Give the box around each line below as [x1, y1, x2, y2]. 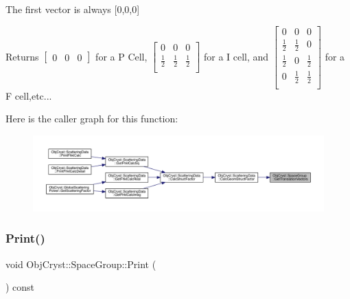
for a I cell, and [203, 49, 269, 63]
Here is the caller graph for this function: [5, 111, 178, 126]
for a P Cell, [95, 49, 148, 63]
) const [5, 280, 35, 294]
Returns [5, 49, 39, 63]
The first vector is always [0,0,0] [5, 2, 140, 16]
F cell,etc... [5, 88, 52, 102]
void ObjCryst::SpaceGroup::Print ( [5, 256, 156, 271]
